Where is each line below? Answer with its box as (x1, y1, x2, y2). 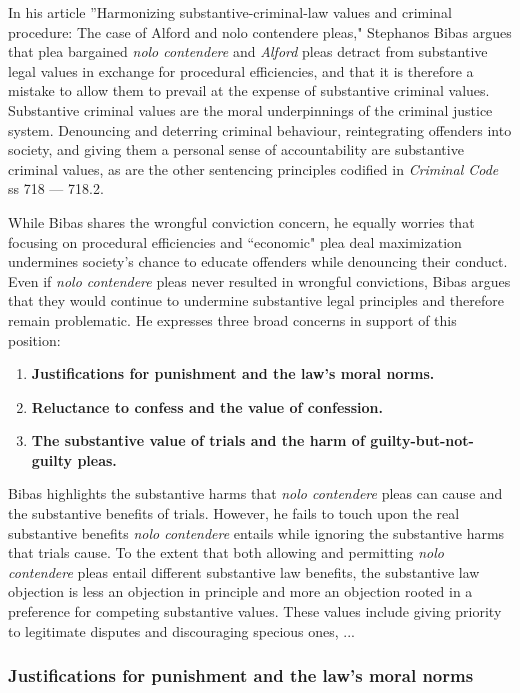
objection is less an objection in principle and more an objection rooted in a (8, 581, 473, 602)
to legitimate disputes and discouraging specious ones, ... (8, 620, 356, 641)
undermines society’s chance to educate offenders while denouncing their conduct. (8, 251, 508, 272)
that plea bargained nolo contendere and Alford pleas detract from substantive (8, 41, 488, 62)
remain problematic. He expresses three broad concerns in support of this (8, 309, 457, 330)
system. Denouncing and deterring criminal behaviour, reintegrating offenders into (8, 119, 512, 140)
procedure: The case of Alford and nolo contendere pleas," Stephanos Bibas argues (8, 21, 512, 42)
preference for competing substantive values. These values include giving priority (8, 601, 502, 622)
